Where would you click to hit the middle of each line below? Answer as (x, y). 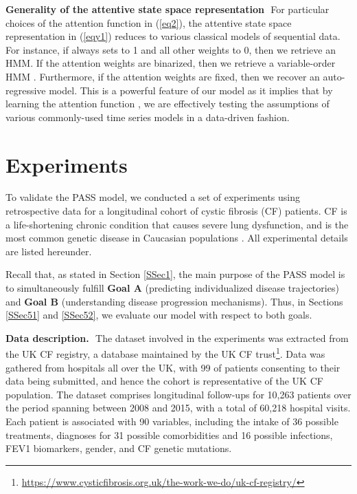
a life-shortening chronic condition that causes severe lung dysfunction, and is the (177, 224)
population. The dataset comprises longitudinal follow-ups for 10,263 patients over (178, 394)
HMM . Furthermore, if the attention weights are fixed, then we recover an (163, 76)
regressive (26, 90)
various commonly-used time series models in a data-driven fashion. (148, 117)
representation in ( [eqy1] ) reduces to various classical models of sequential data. (173, 36)
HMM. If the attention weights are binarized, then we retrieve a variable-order (171, 63)
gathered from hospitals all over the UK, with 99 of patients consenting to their (173, 367)
